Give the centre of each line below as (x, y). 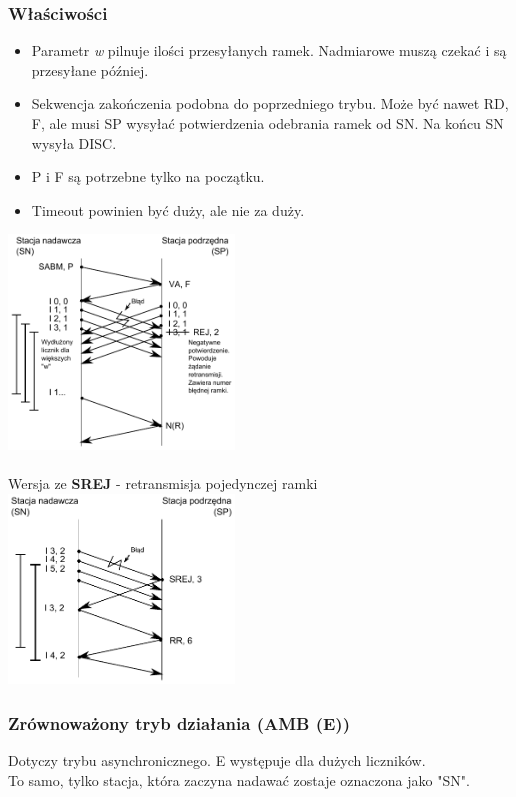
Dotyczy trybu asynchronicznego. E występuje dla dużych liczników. (217, 759)
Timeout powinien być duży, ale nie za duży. (168, 209)
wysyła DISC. (74, 142)
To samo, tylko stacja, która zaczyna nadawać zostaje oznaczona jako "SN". (239, 779)
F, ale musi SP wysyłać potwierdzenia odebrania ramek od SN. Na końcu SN (267, 123)
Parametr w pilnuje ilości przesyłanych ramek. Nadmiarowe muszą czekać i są (269, 50)
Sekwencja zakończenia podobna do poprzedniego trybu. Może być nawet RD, (270, 103)
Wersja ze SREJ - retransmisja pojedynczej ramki (163, 483)
